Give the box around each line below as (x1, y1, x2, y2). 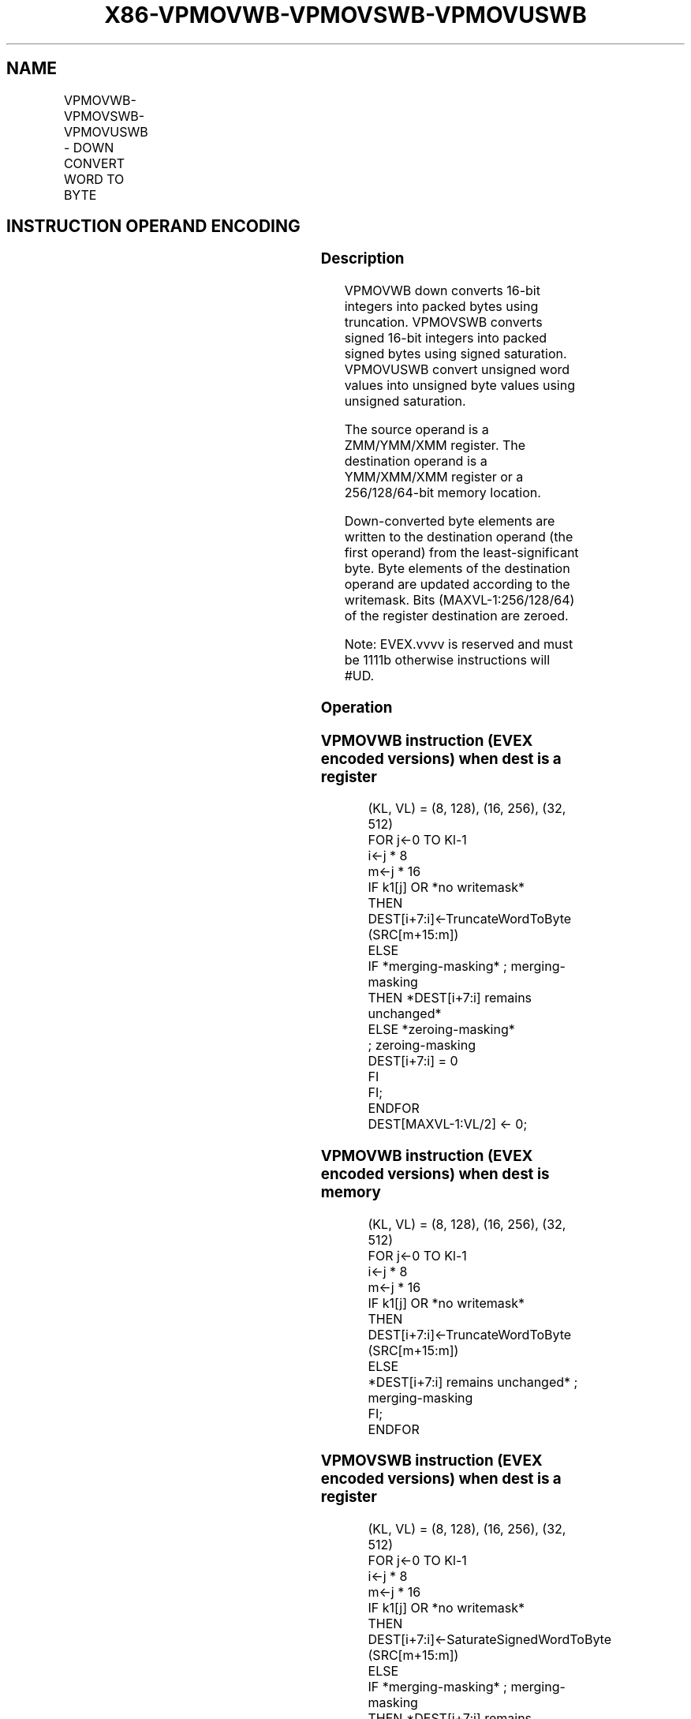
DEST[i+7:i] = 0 (368, 1053, 458, 1069)
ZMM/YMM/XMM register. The (344, 437, 526, 454)
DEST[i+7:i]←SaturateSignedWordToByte (368, 1631, 612, 1648)
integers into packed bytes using (344, 298, 539, 315)
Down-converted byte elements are (344, 513, 555, 530)
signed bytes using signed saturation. (344, 346, 567, 362)
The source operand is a (344, 421, 489, 438)
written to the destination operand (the (344, 529, 573, 545)
